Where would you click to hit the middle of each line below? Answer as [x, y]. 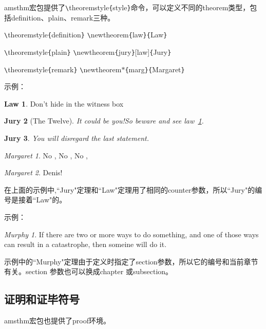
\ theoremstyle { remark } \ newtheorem [63, 69]
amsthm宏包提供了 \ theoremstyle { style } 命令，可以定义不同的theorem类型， [127, 7]
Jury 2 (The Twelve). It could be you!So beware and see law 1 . [104, 121]
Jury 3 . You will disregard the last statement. [77, 138]
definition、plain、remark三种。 [63, 17]
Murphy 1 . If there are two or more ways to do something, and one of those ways [131, 234]
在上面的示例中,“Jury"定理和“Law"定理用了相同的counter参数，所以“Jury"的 [130, 189]
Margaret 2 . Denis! [33, 172]
